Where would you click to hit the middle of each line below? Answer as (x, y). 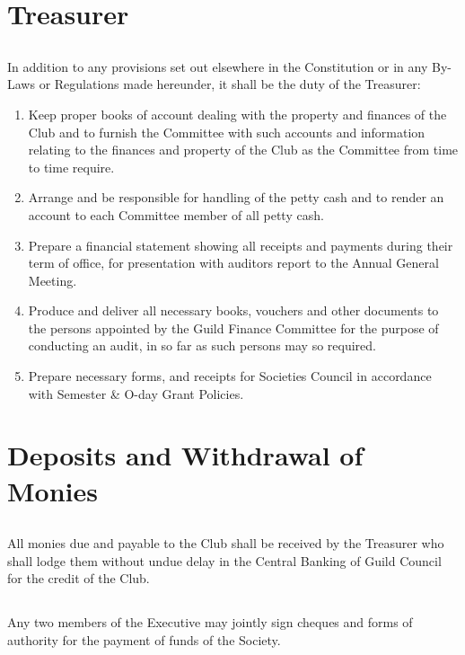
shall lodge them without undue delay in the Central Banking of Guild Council (224, 560)
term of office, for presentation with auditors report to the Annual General (233, 263)
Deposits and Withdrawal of (185, 455)
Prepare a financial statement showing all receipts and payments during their (241, 245)
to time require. (71, 167)
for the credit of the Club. (79, 578)
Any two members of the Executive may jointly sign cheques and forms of (210, 622)
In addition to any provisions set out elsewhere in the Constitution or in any (218, 66)
